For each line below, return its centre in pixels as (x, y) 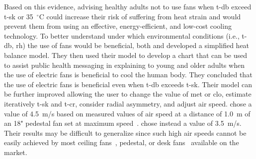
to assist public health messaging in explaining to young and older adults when (124, 65)
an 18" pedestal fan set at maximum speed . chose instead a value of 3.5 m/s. (123, 123)
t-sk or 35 (19, 16)
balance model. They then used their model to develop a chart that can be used (126, 55)
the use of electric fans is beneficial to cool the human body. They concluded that (128, 75)
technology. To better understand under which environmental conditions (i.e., (122, 35)
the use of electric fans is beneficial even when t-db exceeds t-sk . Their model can (128, 84)
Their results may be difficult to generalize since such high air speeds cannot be (125, 132)
